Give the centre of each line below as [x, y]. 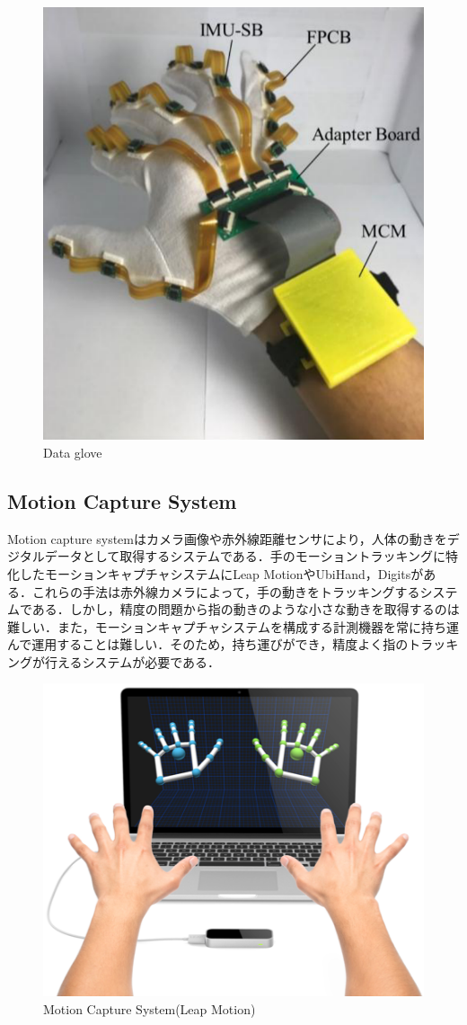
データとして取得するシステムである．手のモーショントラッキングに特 [251, 556]
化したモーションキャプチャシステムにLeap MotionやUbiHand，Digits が [216, 573]
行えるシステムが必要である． [132, 661]
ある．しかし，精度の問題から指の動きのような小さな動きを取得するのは [246, 609]
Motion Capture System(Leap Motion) [150, 1008]
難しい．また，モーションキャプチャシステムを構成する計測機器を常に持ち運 [233, 626]
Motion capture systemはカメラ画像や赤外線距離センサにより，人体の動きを [227, 538]
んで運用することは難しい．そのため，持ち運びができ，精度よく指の [208, 644]
